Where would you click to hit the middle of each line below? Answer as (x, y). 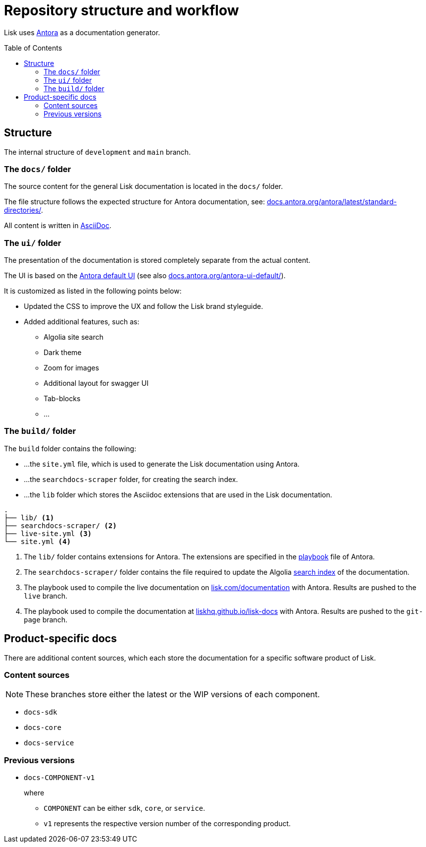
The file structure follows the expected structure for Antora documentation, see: (134, 202)
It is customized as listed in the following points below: (93, 291)
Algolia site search (74, 337)
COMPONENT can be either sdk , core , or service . (125, 808)
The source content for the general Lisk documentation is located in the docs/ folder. (143, 186)
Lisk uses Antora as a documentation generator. (82, 32)
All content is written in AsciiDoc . (58, 226)
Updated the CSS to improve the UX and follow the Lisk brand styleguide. (143, 306)
